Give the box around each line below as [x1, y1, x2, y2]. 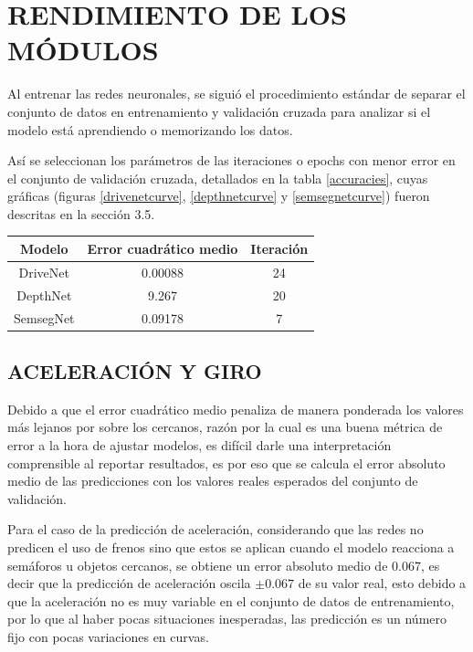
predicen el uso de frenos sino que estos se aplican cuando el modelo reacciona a [7, 537, 455, 556]
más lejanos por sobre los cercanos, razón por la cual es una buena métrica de [7, 417, 443, 436]
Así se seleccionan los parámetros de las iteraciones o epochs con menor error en [7, 151, 456, 170]
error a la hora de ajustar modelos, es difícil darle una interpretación [7, 435, 392, 454]
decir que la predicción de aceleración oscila [7, 573, 251, 593]
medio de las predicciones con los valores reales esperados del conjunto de [7, 471, 418, 490]
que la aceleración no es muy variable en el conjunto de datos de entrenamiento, [7, 591, 455, 610]
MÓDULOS [7, 31, 159, 68]
